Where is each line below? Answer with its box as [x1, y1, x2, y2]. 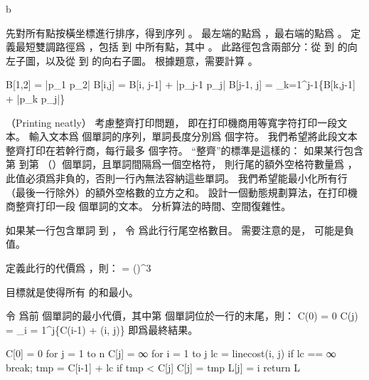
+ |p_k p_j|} [6, 90, 65, 105]
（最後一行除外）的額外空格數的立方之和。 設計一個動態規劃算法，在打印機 [6, 184, 358, 199]
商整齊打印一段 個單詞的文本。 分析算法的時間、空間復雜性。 [6, 199, 292, 213]
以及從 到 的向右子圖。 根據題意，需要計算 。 [45, 53, 258, 68]
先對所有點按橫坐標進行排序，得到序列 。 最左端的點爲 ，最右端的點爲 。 [6, 25, 348, 40]
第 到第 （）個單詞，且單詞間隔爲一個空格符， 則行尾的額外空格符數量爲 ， [6, 157, 358, 171]
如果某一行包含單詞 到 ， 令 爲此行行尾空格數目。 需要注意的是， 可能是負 [6, 222, 354, 237]
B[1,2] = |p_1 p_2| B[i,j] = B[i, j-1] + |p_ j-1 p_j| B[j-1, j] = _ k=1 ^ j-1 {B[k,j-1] [6, 77, 355, 92]
